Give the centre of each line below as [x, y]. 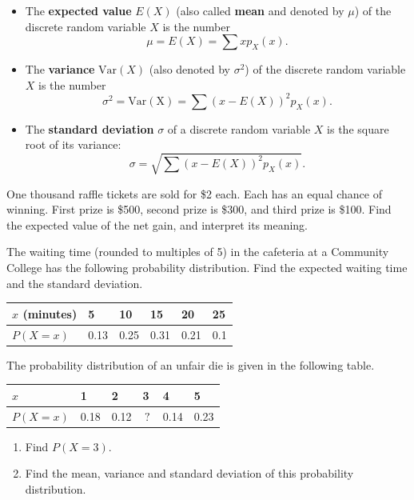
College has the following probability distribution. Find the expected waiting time [207, 267]
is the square [358, 128]
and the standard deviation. [75, 283]
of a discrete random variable [239, 128]
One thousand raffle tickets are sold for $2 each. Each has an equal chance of [194, 193]
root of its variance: [73, 144]
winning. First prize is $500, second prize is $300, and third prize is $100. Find [199, 209]
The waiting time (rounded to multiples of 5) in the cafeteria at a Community [198, 252]
